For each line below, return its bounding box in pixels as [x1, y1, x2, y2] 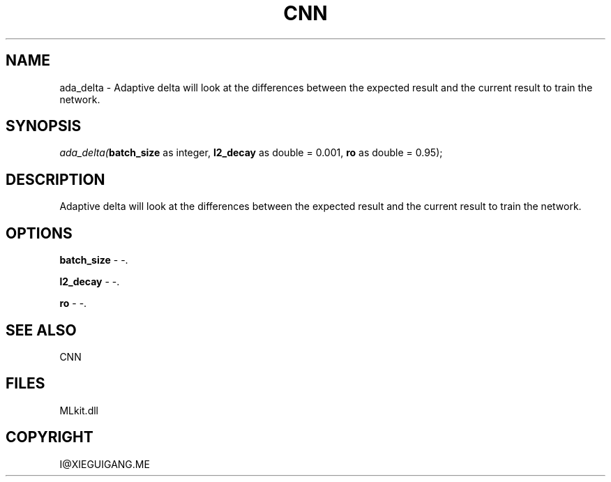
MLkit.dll [59, 404, 98, 416]
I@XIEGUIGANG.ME [59, 458, 150, 470]
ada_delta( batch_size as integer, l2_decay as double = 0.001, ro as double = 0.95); [59, 146, 443, 159]
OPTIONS [6, 224, 73, 242]
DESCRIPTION [6, 170, 105, 188]
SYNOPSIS [6, 117, 82, 135]
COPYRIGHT [6, 428, 93, 446]
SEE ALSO [6, 321, 77, 339]
